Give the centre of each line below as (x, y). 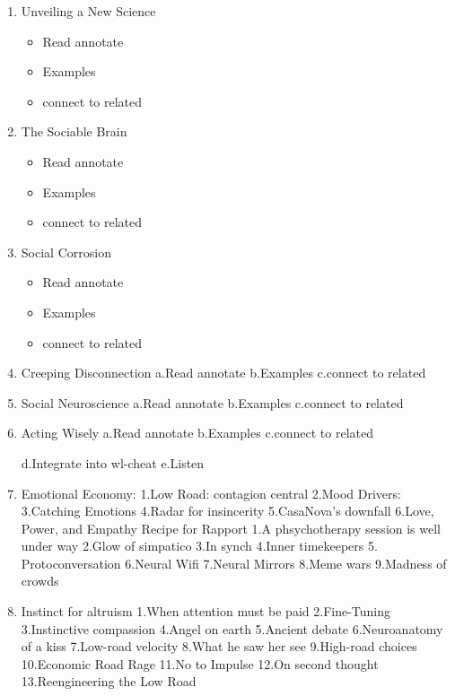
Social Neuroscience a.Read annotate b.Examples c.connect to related (212, 402)
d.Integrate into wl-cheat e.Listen (113, 462)
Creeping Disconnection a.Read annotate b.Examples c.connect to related (223, 373)
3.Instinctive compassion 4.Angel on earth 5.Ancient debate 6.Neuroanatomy (232, 628)
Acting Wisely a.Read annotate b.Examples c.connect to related (197, 433)
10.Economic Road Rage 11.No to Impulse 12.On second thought (200, 663)
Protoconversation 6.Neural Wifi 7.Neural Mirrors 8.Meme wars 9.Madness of (234, 563)
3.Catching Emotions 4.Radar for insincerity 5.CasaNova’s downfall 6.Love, (227, 511)
